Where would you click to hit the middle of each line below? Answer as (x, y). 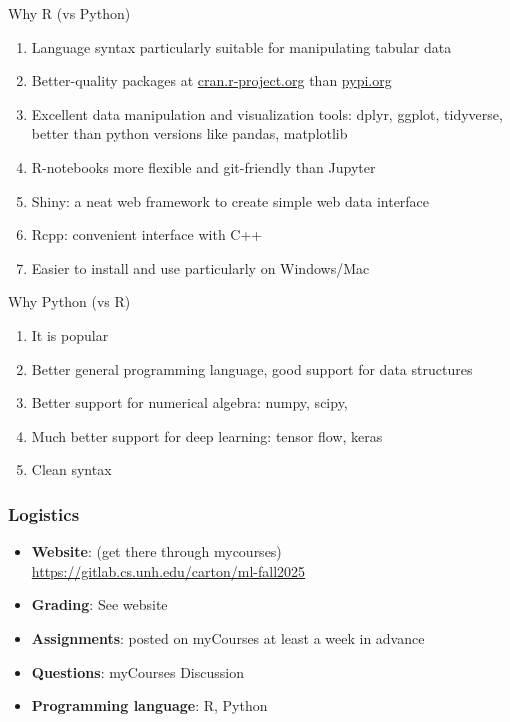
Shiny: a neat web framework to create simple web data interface (230, 200)
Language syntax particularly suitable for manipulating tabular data (241, 46)
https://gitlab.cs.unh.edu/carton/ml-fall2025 (168, 570)
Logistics (44, 513)
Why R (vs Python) (69, 13)
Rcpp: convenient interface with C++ (147, 234)
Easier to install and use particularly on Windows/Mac (200, 267)
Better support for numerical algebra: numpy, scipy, (189, 402)
